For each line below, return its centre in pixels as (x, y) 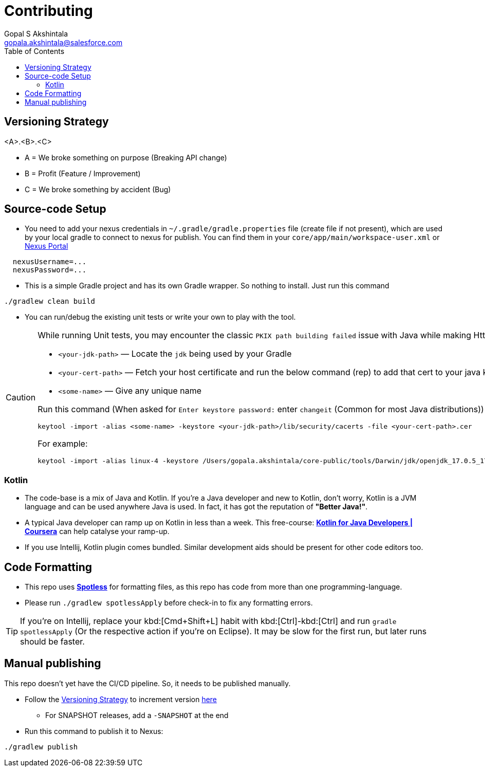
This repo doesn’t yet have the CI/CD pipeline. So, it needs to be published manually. (147, 683)
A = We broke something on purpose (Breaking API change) (126, 157)
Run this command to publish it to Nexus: (94, 731)
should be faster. (52, 642)
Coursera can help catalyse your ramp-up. (97, 531)
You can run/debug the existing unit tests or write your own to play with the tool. (160, 317)
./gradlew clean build (50, 301)
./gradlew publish (41, 747)
